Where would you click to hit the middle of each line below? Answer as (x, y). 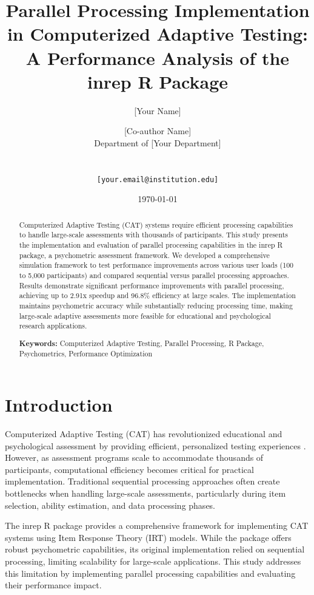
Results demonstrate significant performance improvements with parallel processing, (152, 285)
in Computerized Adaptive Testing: (158, 34)
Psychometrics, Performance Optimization (86, 354)
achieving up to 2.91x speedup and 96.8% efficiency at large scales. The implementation (157, 295)
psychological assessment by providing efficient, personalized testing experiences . (155, 445)
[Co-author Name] (158, 131)
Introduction (59, 405)
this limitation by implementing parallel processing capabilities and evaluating (150, 573)
